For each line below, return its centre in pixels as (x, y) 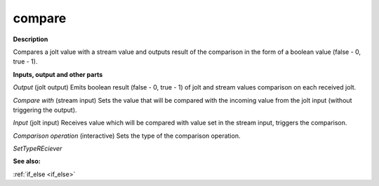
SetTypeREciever (38, 149)
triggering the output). (45, 110)
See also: (27, 162)
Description (31, 39)
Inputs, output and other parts (58, 74)
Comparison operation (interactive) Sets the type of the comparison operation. (127, 136)
